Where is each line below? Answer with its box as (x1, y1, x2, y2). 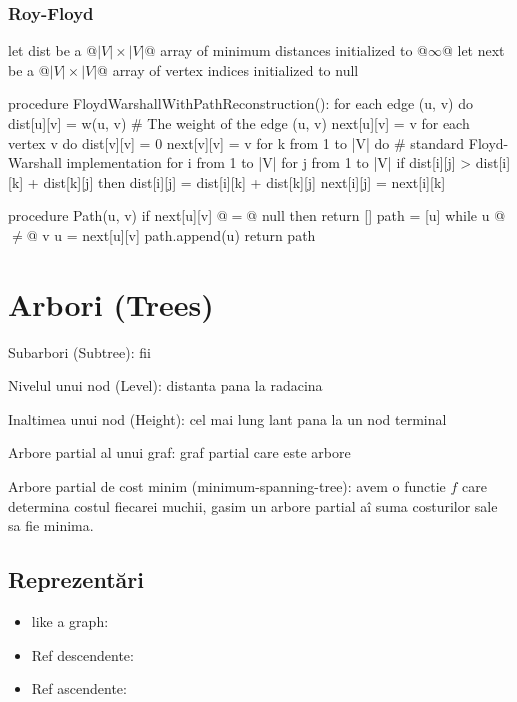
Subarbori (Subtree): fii (8, 341, 151, 362)
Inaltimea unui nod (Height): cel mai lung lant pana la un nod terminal (8, 408, 447, 429)
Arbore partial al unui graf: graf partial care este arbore (8, 442, 351, 463)
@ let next (441, 40, 505, 61)
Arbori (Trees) (8, 283, 214, 324)
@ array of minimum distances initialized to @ (144, 40, 428, 61)
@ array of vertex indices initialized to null (97, 59, 359, 80)
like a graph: (31, 611, 109, 632)
